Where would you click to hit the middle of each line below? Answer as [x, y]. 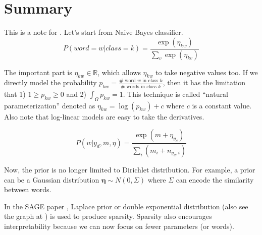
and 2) [76, 94]
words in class [142, 86]
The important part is [38, 72]
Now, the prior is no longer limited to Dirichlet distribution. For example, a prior [130, 169]
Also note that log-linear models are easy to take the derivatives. [104, 116]
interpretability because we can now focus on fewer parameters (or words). [119, 226]
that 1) [15, 94]
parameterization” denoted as [50, 105]
